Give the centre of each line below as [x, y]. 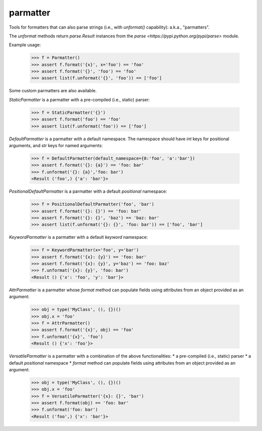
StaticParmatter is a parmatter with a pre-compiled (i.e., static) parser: [79, 99]
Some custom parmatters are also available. [53, 91]
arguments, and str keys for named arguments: [56, 145]
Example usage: [25, 45]
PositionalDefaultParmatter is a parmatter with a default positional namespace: [88, 191]
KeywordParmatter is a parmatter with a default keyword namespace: [78, 237]
